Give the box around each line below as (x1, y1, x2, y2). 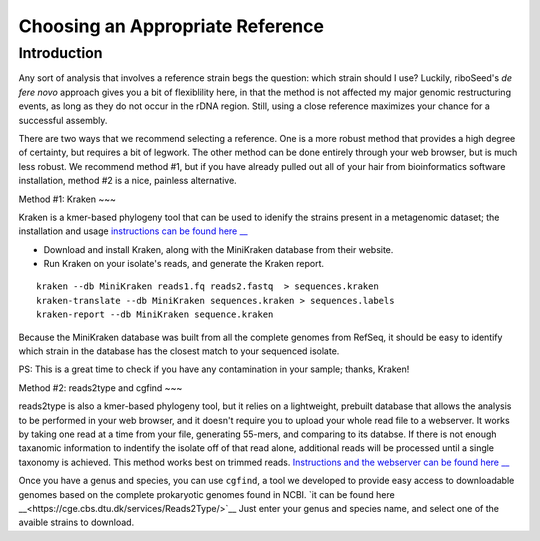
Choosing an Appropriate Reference (18, 15, 325, 37)
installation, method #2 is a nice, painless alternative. (18, 175, 237, 187)
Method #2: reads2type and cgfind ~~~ (18, 381, 183, 394)
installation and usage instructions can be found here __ (18, 225, 249, 237)
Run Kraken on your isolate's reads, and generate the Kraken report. (43, 258, 325, 270)
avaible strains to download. (18, 516, 135, 529)
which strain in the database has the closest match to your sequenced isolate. (18, 345, 340, 357)
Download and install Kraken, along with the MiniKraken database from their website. (43, 243, 394, 255)
